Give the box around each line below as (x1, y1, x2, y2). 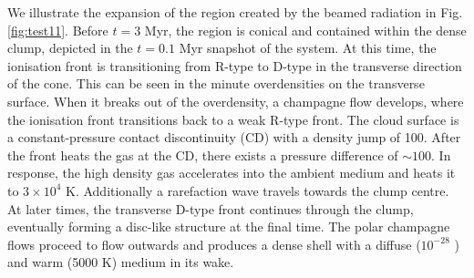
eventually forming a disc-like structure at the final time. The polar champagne (7, 217, 450, 236)
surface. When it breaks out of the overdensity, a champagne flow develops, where (7, 91, 464, 110)
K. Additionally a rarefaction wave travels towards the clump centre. (66, 180, 449, 200)
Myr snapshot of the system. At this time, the (179, 38, 437, 57)
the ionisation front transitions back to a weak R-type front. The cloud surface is (7, 109, 459, 129)
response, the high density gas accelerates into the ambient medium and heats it (7, 163, 456, 182)
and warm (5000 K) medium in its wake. (7, 252, 234, 272)
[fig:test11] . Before (7, 20, 108, 39)
